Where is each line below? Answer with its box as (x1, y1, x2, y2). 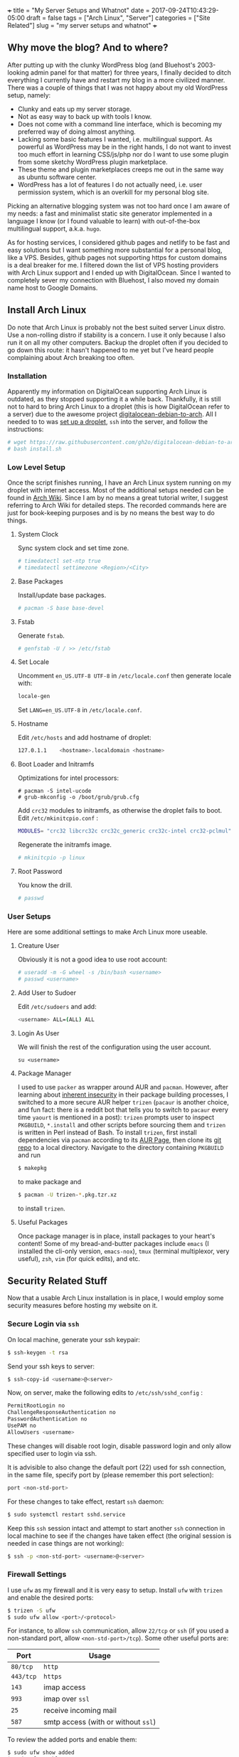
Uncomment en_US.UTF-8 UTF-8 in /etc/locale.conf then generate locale (17, 672, 232, 680)
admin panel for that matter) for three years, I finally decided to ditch (31, 68, 231, 77)
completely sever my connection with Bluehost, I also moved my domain (7, 275, 219, 284)
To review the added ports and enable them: (7, 1736, 137, 1744)
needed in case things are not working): (7, 1539, 124, 1547)
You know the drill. (17, 880, 73, 889)
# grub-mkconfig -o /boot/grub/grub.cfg (17, 793, 139, 801)
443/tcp (11, 1672, 37, 1681)
